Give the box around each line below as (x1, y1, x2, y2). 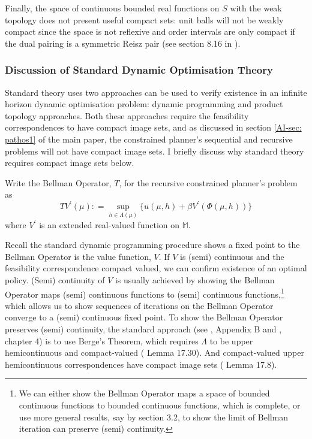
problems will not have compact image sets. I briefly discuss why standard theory (5, 144, 304, 157)
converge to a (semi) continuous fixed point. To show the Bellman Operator (5, 311, 283, 323)
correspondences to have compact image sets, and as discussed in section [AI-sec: (5, 121, 302, 134)
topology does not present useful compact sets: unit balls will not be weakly (5, 13, 284, 26)
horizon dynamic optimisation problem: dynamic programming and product (5, 98, 283, 110)
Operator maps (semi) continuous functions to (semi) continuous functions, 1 (5, 286, 284, 300)
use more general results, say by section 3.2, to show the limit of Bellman (19, 410, 289, 423)
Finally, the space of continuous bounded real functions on (5, 2, 220, 14)
